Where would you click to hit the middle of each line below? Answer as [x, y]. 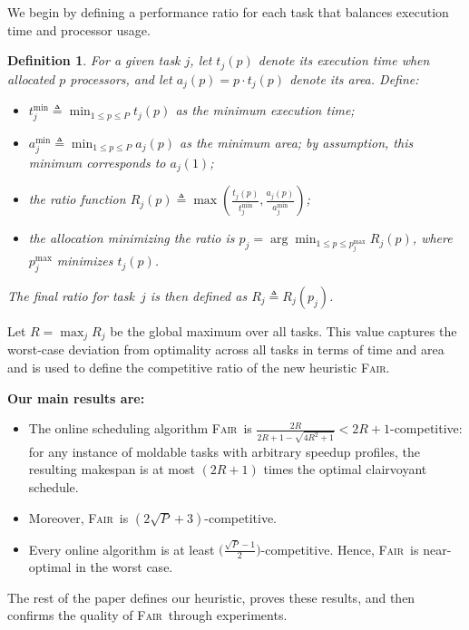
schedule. [54, 487]
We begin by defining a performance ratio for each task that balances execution [228, 12]
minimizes [85, 261]
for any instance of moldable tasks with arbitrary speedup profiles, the [224, 451]
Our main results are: [76, 397]
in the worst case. [124, 567]
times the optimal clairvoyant [345, 469]
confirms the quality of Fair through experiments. [147, 615]
